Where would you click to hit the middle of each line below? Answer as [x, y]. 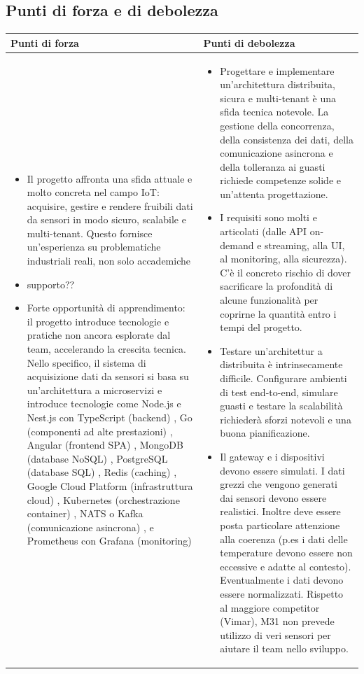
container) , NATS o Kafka [85, 513]
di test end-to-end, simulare [279, 392]
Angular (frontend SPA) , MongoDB [105, 445]
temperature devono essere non [286, 553]
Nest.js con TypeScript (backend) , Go [110, 417]
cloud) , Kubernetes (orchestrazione [103, 499]
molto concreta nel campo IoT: [93, 192]
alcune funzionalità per [269, 300]
